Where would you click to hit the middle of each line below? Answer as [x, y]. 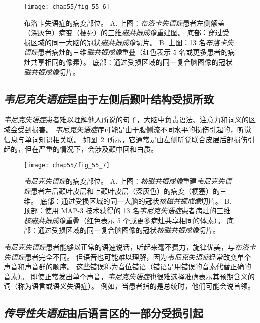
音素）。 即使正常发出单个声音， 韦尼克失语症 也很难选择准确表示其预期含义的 [129, 276]
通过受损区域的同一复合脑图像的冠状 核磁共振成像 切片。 [129, 230]
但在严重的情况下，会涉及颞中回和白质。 [91, 149]
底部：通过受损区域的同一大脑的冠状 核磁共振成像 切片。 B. [136, 201]
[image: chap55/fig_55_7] [67, 165]
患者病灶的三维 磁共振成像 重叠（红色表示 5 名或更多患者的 [133, 52]
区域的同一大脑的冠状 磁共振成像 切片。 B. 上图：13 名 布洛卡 [129, 42]
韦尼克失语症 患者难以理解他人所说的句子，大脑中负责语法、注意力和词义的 [126, 120]
